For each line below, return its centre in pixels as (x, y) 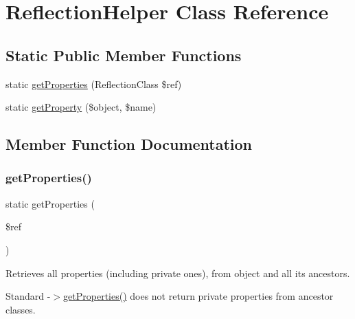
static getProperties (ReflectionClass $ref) (94, 84)
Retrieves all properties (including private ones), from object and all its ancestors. (178, 273)
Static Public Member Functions (124, 55)
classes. (21, 309)
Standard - (28, 296)
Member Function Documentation (129, 144)
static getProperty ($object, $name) (81, 107)
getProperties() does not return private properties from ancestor (198, 296)
